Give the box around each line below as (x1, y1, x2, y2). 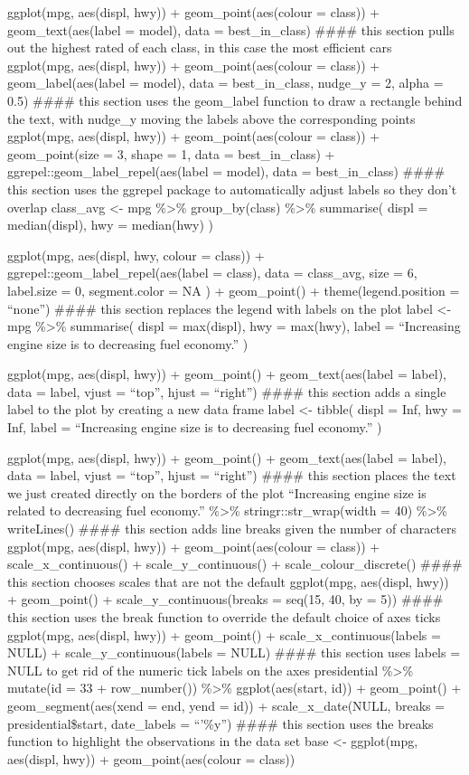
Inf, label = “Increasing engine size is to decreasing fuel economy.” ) (7, 418, 382, 437)
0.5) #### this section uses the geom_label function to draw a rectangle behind (7, 90, 463, 109)
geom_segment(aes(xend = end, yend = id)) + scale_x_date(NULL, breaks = (7, 695, 446, 714)
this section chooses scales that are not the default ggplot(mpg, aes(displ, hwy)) (7, 572, 449, 591)
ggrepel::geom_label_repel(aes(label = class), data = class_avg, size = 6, (7, 263, 417, 282)
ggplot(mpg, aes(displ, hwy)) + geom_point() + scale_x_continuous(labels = (7, 625, 441, 644)
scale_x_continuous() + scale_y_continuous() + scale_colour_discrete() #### (7, 554, 463, 573)
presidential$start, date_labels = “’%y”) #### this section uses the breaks (7, 714, 434, 732)
